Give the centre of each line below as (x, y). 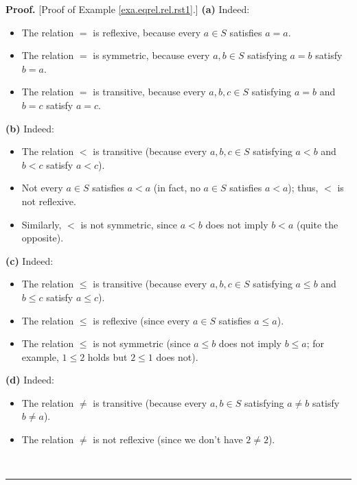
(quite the (317, 224)
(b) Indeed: (30, 128)
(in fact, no (177, 188)
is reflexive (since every (141, 320)
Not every (42, 188)
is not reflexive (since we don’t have (168, 439)
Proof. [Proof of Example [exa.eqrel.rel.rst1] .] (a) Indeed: (128, 9)
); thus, (303, 188)
